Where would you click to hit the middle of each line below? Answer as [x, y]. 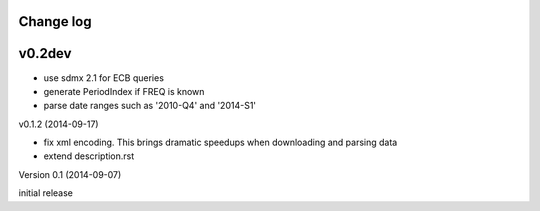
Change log [55, 21]
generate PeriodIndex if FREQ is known [124, 91]
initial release [46, 193]
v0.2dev [45, 53]
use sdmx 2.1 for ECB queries [104, 77]
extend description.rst [89, 156]
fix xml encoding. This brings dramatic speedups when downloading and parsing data [220, 142]
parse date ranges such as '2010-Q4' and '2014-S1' [150, 106]
